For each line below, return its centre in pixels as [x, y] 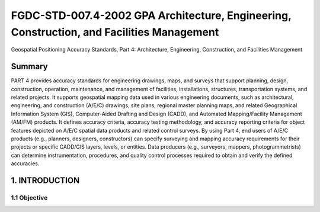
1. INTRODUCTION [45, 180]
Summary [29, 67]
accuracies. [25, 163]
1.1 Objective [29, 197]
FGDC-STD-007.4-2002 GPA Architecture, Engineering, [151, 15]
